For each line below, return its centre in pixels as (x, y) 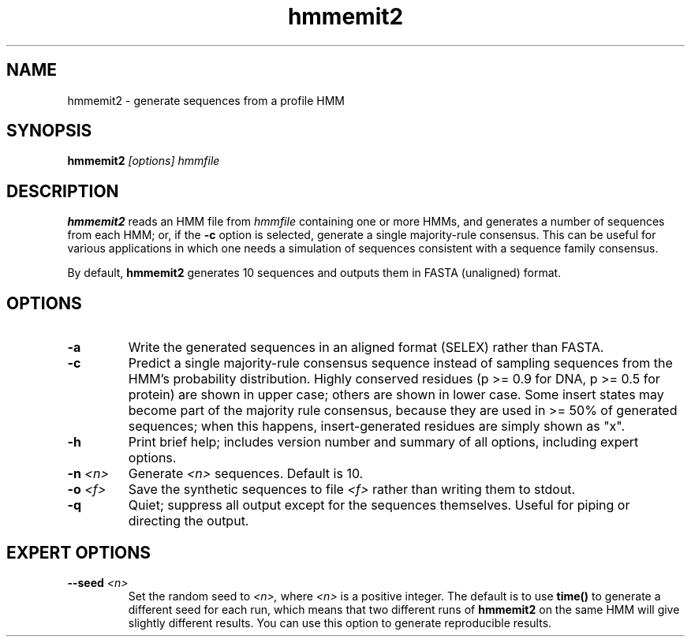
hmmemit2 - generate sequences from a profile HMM (206, 100)
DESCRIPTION (63, 191)
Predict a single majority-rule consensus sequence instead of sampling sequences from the (400, 363)
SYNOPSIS (49, 131)
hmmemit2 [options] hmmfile (144, 161)
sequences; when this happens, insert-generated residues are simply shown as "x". (377, 426)
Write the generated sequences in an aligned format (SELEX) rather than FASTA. (366, 348)
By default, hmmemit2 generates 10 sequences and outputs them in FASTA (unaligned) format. (314, 273)
